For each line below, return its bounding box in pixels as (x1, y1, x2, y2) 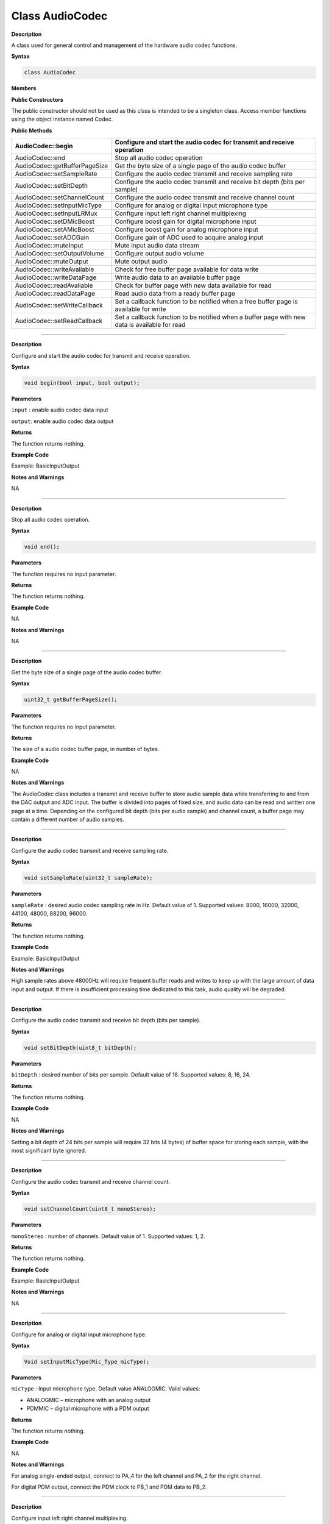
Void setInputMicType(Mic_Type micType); (24, 1358, 150, 1365)
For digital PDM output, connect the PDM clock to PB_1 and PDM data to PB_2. (11, 1483, 207, 1490)
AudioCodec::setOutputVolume (15, 249, 105, 258)
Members (11, 85, 37, 92)
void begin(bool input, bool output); (24, 380, 140, 386)
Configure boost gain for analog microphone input (115, 226, 259, 234)
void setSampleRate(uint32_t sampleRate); (24, 875, 153, 881)
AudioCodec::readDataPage (15, 290, 96, 298)
